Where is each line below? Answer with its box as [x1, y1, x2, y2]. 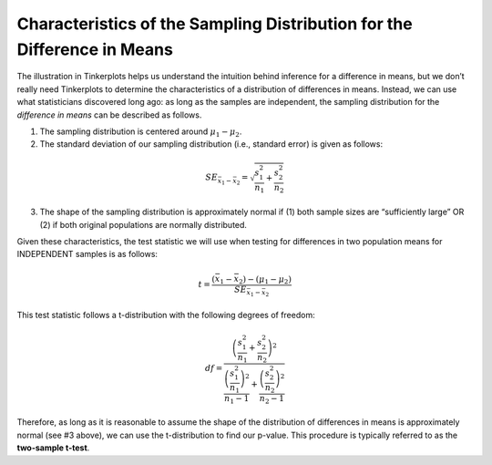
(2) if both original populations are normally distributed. [39, 219, 248, 230]
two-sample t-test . [16, 442, 90, 453]
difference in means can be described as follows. [16, 109, 202, 120]
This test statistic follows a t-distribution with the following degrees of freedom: [16, 309, 315, 320]
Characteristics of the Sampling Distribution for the [16, 14, 414, 34]
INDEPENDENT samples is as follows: [16, 249, 159, 260]
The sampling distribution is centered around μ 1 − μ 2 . [39, 126, 242, 139]
